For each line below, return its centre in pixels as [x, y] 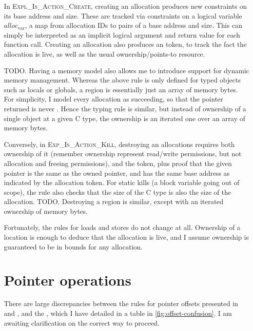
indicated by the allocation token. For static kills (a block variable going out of [122, 182]
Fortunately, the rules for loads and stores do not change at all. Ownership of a [122, 227]
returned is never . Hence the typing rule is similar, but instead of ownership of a [125, 108]
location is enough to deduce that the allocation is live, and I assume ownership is [126, 237]
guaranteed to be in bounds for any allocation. [73, 246]
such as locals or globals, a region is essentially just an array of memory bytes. [121, 89]
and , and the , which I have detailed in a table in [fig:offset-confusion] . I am [118, 313]
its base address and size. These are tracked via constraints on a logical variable [123, 15]
